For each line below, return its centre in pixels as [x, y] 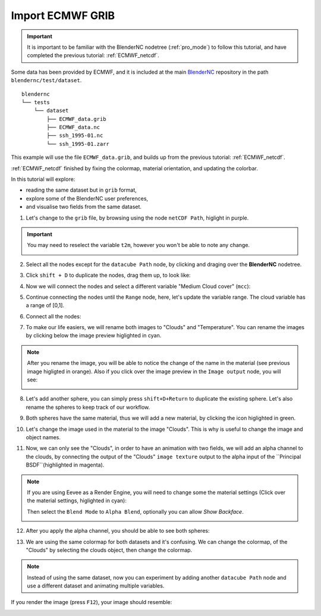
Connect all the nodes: [53, 316]
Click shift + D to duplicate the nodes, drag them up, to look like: [108, 275]
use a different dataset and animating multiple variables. [96, 586]
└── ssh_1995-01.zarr [78, 144]
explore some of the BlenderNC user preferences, [87, 198]
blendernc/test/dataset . [46, 80]
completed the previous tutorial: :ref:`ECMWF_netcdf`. [93, 55]
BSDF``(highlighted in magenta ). [65, 465]
